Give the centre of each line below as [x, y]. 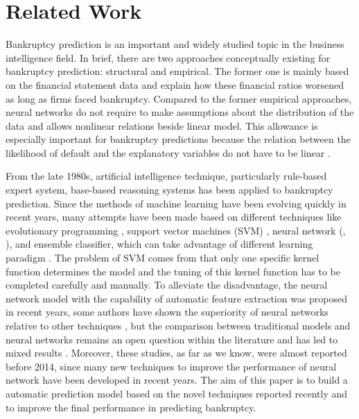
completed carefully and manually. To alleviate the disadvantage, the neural [167, 285]
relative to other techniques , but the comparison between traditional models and [178, 325]
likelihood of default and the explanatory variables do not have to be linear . [168, 152]
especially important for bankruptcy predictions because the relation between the [178, 139]
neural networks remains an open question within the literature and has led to [172, 339]
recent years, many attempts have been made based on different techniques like [174, 217]
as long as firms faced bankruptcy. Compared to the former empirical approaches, [179, 98]
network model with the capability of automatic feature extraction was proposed [177, 298]
